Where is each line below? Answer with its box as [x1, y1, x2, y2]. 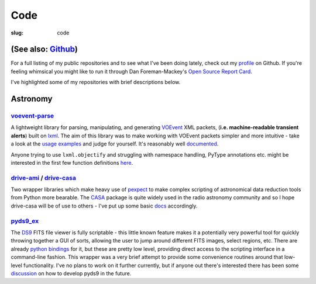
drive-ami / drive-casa [11, 174, 76, 182]
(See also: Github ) [11, 44, 78, 54]
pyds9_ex [11, 217, 39, 225]
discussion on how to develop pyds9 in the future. [11, 269, 132, 277]
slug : [11, 29, 23, 36]
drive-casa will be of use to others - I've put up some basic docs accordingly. [11, 202, 198, 209]
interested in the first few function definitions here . [11, 159, 133, 166]
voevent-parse [11, 112, 54, 120]
